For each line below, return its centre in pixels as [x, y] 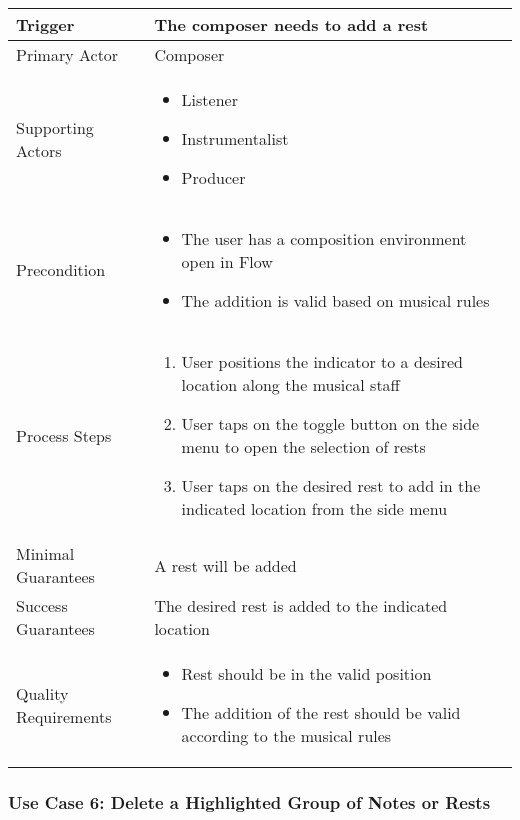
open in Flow [227, 261]
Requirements [64, 716]
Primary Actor [67, 54]
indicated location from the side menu [314, 508]
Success [42, 605]
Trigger [45, 24]
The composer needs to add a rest [291, 24]
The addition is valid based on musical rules [335, 300]
